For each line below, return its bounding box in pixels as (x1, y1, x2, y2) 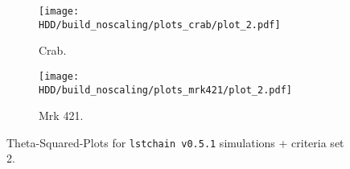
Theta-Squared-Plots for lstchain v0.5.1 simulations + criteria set (6, 134, 344, 150)
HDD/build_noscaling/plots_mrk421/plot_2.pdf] (39, 84, 292, 96)
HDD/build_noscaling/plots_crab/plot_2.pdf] (39, 19, 281, 31)
